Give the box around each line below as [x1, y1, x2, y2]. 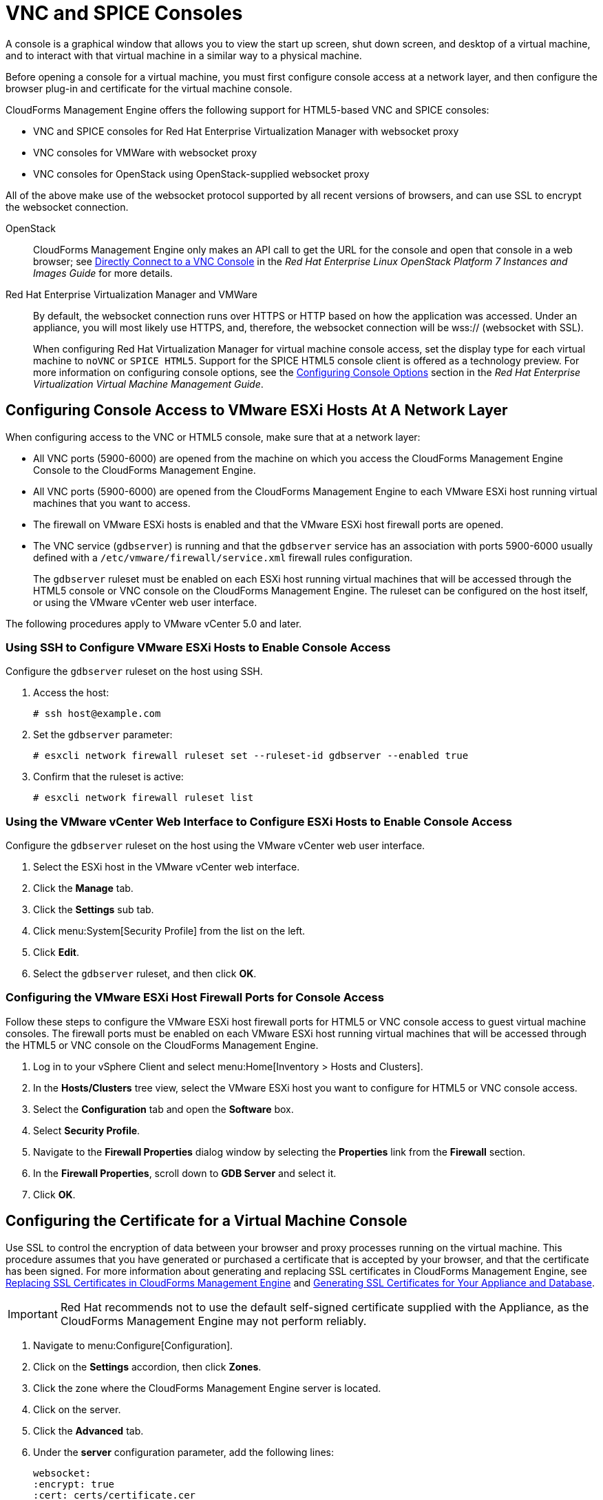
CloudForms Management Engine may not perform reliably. [60, 1313, 367, 1328]
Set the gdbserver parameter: [33, 729, 173, 741]
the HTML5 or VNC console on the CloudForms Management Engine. [6, 1039, 319, 1051]
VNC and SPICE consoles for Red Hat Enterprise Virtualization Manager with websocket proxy [33, 125, 459, 137]
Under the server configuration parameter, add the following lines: [33, 1446, 335, 1458]
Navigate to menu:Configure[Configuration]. [33, 1339, 233, 1351]
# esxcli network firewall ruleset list [33, 792, 254, 804]
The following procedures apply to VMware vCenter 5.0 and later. [6, 617, 302, 629]
